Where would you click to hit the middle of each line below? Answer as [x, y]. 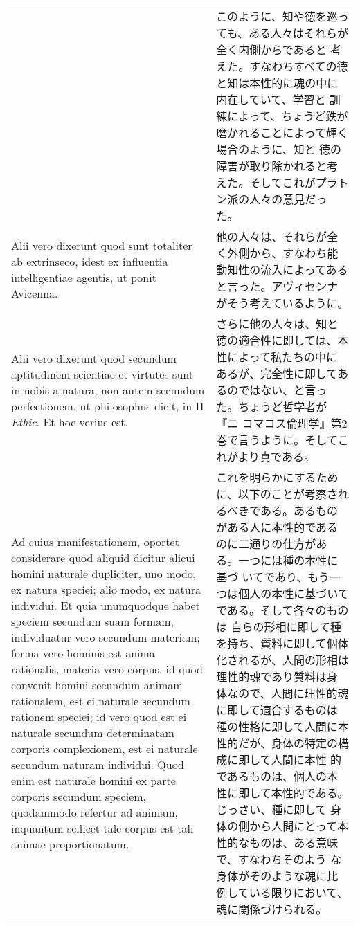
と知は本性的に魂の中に [277, 83]
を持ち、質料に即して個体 [282, 643]
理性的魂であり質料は [272, 677]
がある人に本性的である [277, 527]
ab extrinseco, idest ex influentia [90, 261]
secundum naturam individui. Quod [98, 764]
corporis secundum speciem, [79, 796]
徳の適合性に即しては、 [277, 340]
